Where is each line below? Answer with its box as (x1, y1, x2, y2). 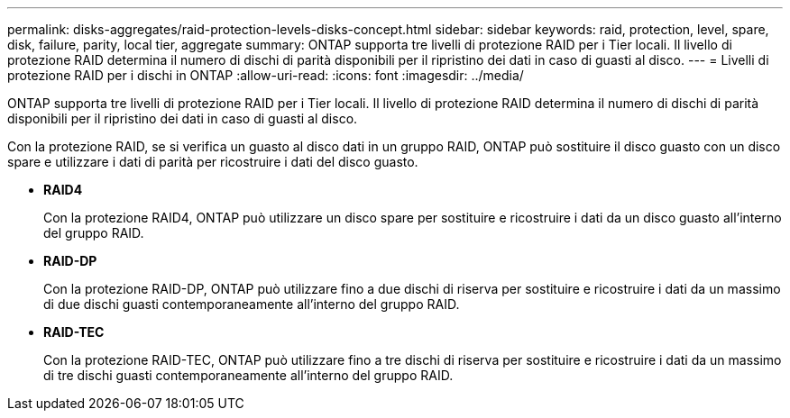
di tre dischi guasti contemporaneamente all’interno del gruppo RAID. (43, 368, 454, 383)
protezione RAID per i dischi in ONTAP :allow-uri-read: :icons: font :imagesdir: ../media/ (7, 68, 524, 83)
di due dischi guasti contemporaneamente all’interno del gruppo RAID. (43, 296, 460, 312)
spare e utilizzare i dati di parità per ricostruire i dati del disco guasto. (7, 154, 418, 169)
